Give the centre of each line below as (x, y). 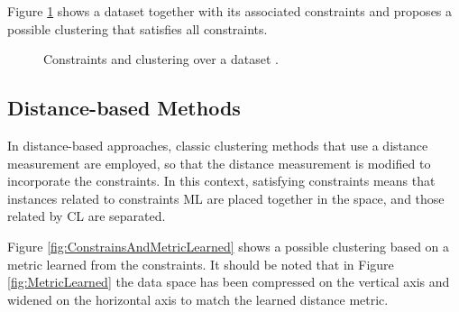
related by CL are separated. (87, 216)
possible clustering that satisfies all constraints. (138, 28)
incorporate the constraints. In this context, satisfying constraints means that (221, 181)
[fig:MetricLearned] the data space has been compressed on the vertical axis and (229, 282)
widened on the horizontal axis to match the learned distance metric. (198, 299)
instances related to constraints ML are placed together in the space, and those (226, 198)
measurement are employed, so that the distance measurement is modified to (219, 163)
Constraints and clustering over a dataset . (161, 59)
